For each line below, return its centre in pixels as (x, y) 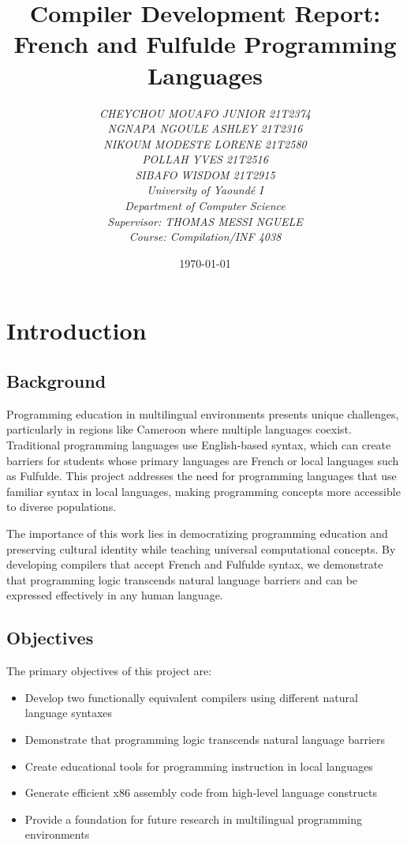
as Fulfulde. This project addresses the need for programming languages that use (202, 476)
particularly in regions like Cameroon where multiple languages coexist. (179, 429)
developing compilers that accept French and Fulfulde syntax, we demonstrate (195, 564)
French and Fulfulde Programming (205, 44)
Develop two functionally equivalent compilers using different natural (191, 697)
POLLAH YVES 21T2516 (205, 159)
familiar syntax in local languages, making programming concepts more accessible (203, 491)
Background (56, 381)
